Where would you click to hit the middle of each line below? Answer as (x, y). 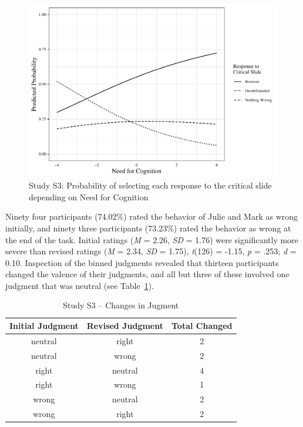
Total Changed (202, 326)
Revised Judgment (125, 326)
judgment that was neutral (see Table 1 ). (80, 285)
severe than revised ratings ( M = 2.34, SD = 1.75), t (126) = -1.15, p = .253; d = (151, 251)
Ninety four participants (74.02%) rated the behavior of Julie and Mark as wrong (152, 216)
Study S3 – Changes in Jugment (121, 305)
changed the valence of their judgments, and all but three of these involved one (147, 274)
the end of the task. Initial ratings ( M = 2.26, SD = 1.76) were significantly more (152, 239)
